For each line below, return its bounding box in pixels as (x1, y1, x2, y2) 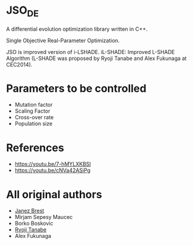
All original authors (6, 187, 102, 201)
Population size (14, 120, 53, 128)
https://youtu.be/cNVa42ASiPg (14, 167, 91, 174)
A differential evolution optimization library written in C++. (6, 25, 148, 33)
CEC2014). (6, 61, 33, 68)
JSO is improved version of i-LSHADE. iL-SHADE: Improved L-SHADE (6, 48, 175, 55)
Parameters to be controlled (6, 81, 147, 95)
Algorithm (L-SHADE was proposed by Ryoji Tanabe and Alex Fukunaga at (6, 55, 187, 62)
